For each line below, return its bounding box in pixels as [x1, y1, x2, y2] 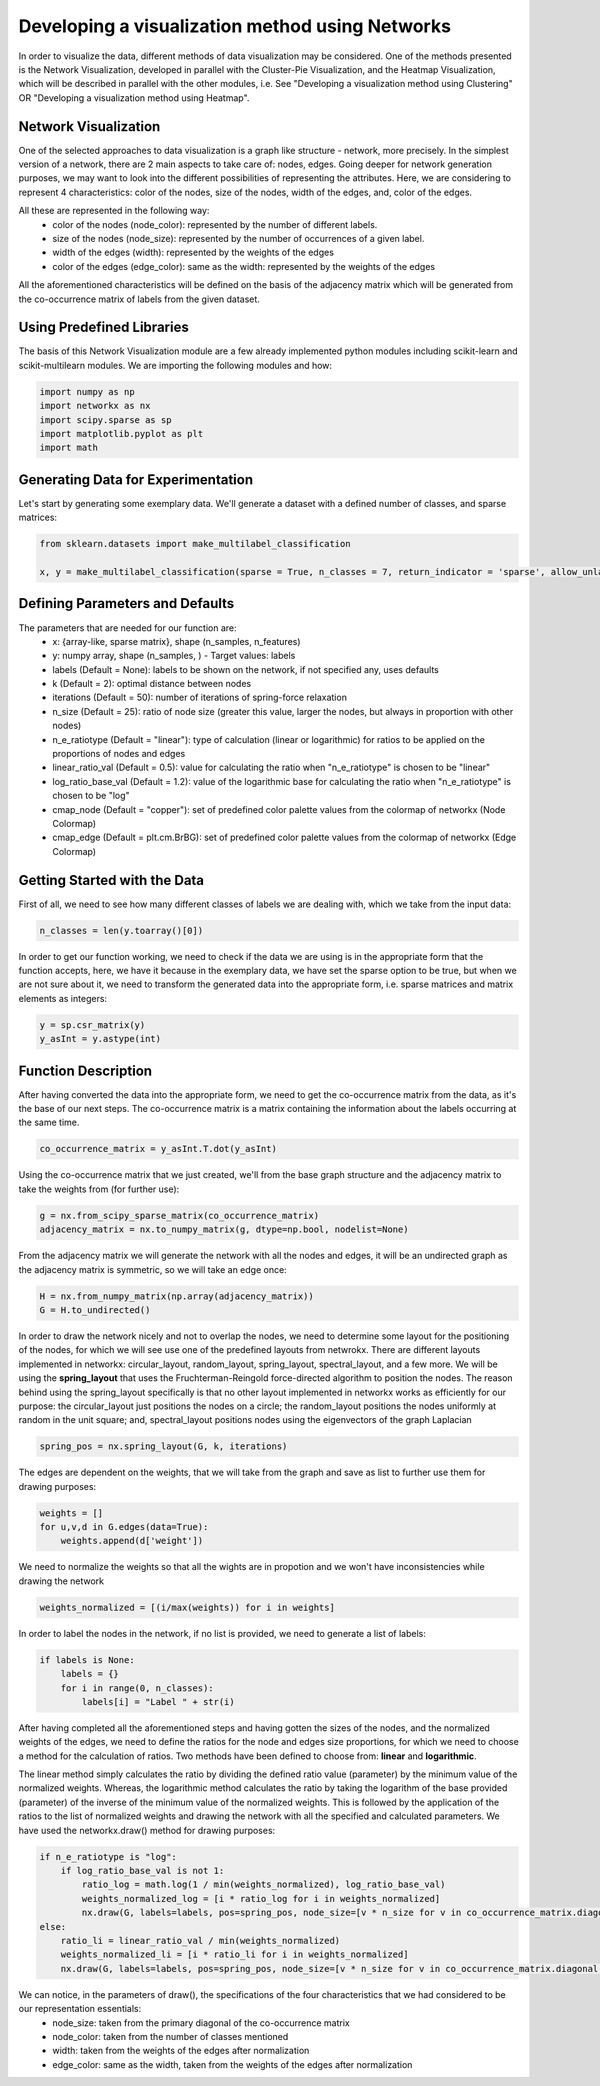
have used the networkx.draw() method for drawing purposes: [18, 1824, 276, 1836]
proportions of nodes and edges [52, 748, 186, 760]
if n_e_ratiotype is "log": [39, 1851, 177, 1862]
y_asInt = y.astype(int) [39, 1033, 162, 1045]
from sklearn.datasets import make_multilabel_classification [39, 538, 351, 550]
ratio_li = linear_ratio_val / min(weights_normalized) [60, 1935, 341, 1946]
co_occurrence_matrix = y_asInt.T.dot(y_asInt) [39, 1143, 277, 1155]
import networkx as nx [39, 400, 151, 412]
